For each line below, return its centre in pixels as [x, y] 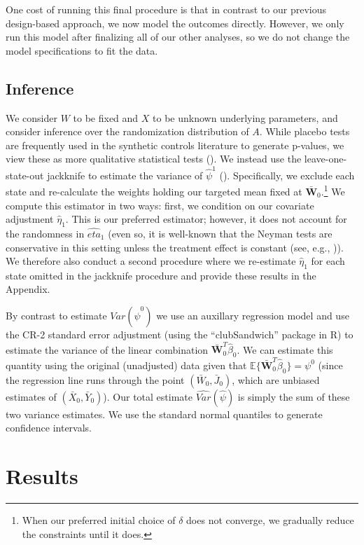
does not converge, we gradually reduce [270, 520]
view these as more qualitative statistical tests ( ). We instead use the [154, 159]
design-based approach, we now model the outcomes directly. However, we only [175, 23]
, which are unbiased [276, 379]
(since [330, 365]
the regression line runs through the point [95, 379]
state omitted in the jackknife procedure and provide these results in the [161, 275]
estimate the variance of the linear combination [107, 349]
